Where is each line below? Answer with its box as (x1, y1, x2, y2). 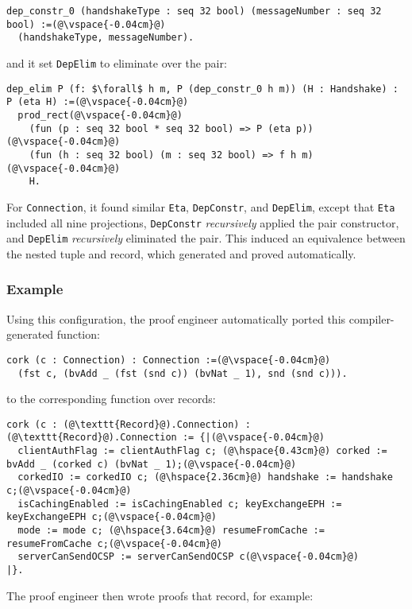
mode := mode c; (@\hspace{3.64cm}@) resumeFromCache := (17, 525, 325, 536)
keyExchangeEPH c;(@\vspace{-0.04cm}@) (6, 511, 217, 523)
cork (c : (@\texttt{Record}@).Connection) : (6, 418, 251, 430)
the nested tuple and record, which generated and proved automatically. (6, 245, 356, 262)
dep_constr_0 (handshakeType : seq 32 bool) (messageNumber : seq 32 (6, 6, 382, 17)
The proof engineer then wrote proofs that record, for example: (6, 587, 314, 603)
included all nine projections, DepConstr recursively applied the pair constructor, (6, 214, 399, 231)
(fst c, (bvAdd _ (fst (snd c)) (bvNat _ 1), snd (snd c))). (17, 367, 348, 379)
